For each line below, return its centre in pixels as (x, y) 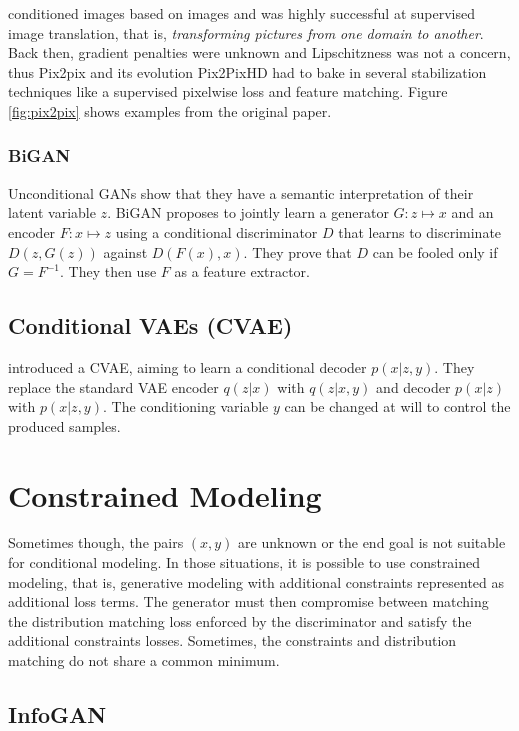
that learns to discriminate (420, 231)
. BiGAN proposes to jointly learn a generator (248, 212)
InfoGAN (57, 714)
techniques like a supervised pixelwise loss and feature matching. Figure (228, 91)
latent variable (52, 212)
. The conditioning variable (185, 406)
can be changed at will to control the (397, 406)
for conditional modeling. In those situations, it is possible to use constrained (244, 562)
